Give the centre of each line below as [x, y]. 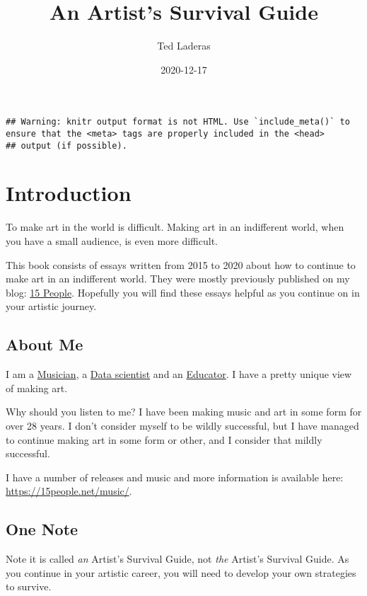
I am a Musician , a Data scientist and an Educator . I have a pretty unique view [179, 374]
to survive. [29, 586]
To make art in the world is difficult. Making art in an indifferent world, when [175, 227]
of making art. [37, 388]
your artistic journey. [51, 306]
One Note [42, 529]
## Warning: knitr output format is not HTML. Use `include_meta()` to [178, 122]
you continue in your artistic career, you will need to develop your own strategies [181, 572]
